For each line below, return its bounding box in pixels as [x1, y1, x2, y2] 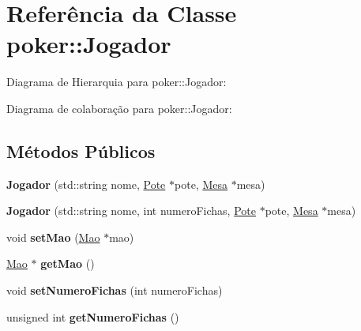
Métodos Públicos [6, 138, 156, 163]
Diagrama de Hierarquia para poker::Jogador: [6, 73, 227, 90]
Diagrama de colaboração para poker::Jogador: [6, 100, 232, 116]
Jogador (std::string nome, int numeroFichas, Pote [6, 202, 256, 219]
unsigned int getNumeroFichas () [6, 308, 179, 325]
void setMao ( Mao [6, 228, 100, 245]
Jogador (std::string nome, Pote [6, 175, 166, 192]
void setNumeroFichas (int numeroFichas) [6, 282, 223, 299]
